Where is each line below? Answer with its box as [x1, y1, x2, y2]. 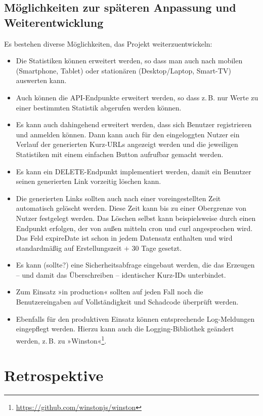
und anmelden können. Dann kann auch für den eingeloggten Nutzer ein [16, 129, 240, 139]
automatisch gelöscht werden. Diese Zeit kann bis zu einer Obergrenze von [16, 203, 247, 213]
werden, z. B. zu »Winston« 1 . [16, 333, 107, 346]
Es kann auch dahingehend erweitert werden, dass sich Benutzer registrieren [16, 119, 252, 130]
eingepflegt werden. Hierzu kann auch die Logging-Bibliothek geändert [16, 323, 234, 334]
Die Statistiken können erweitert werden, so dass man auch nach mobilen [16, 55, 243, 66]
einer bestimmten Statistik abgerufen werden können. [16, 102, 182, 112]
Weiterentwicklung [4, 14, 104, 30]
